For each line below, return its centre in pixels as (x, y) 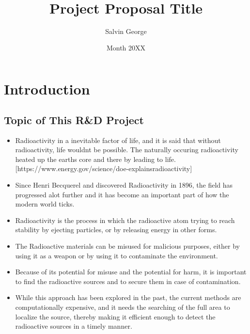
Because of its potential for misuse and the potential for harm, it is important (131, 272)
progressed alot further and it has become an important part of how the (122, 194)
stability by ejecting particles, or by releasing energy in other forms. (116, 230)
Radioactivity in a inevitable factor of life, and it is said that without (118, 140)
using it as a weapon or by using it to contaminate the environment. (117, 255)
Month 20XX (126, 47)
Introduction (47, 89)
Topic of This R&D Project (74, 119)
